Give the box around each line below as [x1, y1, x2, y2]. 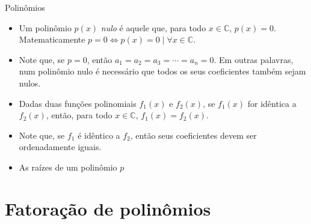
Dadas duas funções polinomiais [19, 97, 137, 109]
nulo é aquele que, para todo [100, 21, 206, 34]
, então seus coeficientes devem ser [130, 129, 257, 141]
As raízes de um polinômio [19, 160, 117, 173]
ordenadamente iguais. [19, 141, 102, 153]
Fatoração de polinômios [5, 196, 211, 220]
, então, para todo [46, 109, 112, 121]
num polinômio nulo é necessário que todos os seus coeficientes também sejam [19, 65, 306, 77]
